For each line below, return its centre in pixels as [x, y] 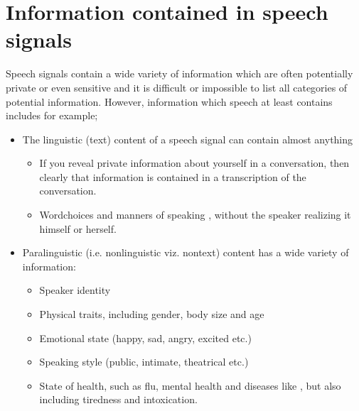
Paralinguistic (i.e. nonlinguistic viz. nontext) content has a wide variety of [186, 252]
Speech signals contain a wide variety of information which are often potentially [179, 73]
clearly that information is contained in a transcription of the [173, 176]
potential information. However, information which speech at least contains [169, 101]
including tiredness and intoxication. [118, 399]
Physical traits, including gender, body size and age [152, 314]
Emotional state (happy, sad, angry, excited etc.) [145, 338]
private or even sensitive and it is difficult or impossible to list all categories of [177, 87]
